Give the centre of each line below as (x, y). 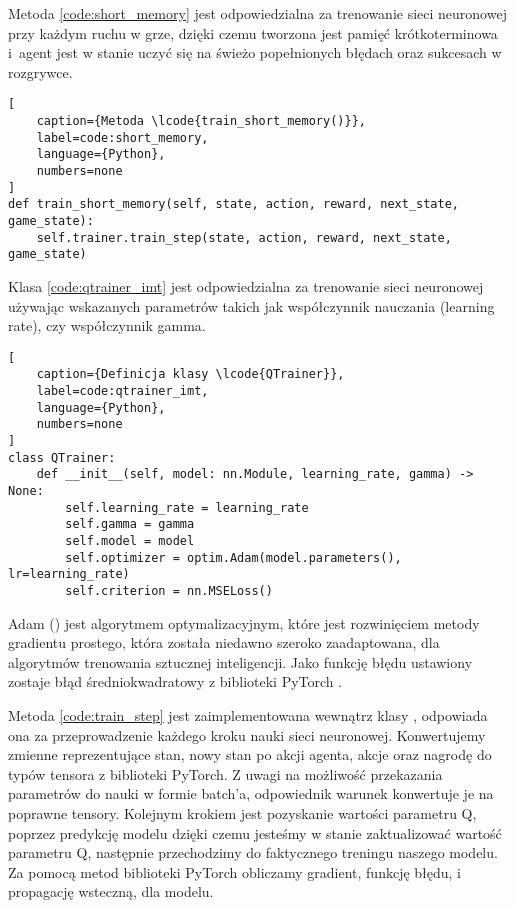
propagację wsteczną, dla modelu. (111, 891)
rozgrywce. (40, 71)
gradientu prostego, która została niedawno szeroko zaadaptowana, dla (224, 642)
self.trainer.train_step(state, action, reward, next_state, (244, 237)
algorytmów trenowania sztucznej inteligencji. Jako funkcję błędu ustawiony (240, 661)
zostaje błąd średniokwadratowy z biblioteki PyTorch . (175, 681)
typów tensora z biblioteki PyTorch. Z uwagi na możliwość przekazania (225, 773)
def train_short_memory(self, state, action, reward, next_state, (234, 204)
